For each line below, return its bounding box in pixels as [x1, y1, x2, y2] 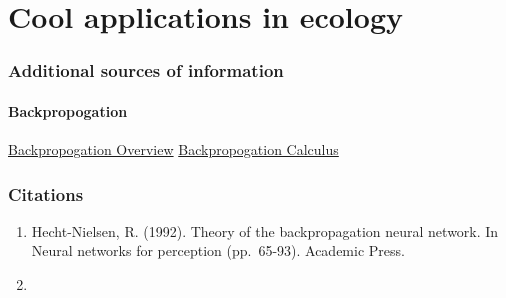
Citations [8, 181, 84, 206]
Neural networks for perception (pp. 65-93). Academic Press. [31, 240, 405, 261]
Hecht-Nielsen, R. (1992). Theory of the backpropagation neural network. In [31, 220, 499, 241]
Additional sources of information [8, 58, 284, 83]
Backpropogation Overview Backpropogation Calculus [8, 139, 339, 160]
